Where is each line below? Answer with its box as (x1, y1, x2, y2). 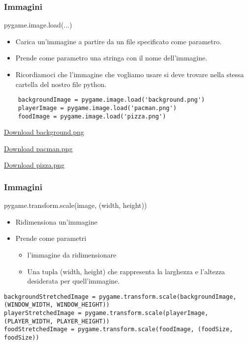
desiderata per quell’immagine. (27, 276, 120, 286)
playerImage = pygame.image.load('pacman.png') (18, 104, 177, 112)
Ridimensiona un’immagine (15, 216, 97, 227)
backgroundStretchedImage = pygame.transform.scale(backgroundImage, (4, 293, 237, 300)
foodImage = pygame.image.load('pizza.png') (18, 113, 166, 120)
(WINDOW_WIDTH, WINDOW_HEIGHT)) (4, 301, 110, 309)
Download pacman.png (4, 143, 73, 153)
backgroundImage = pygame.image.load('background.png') (18, 96, 205, 104)
